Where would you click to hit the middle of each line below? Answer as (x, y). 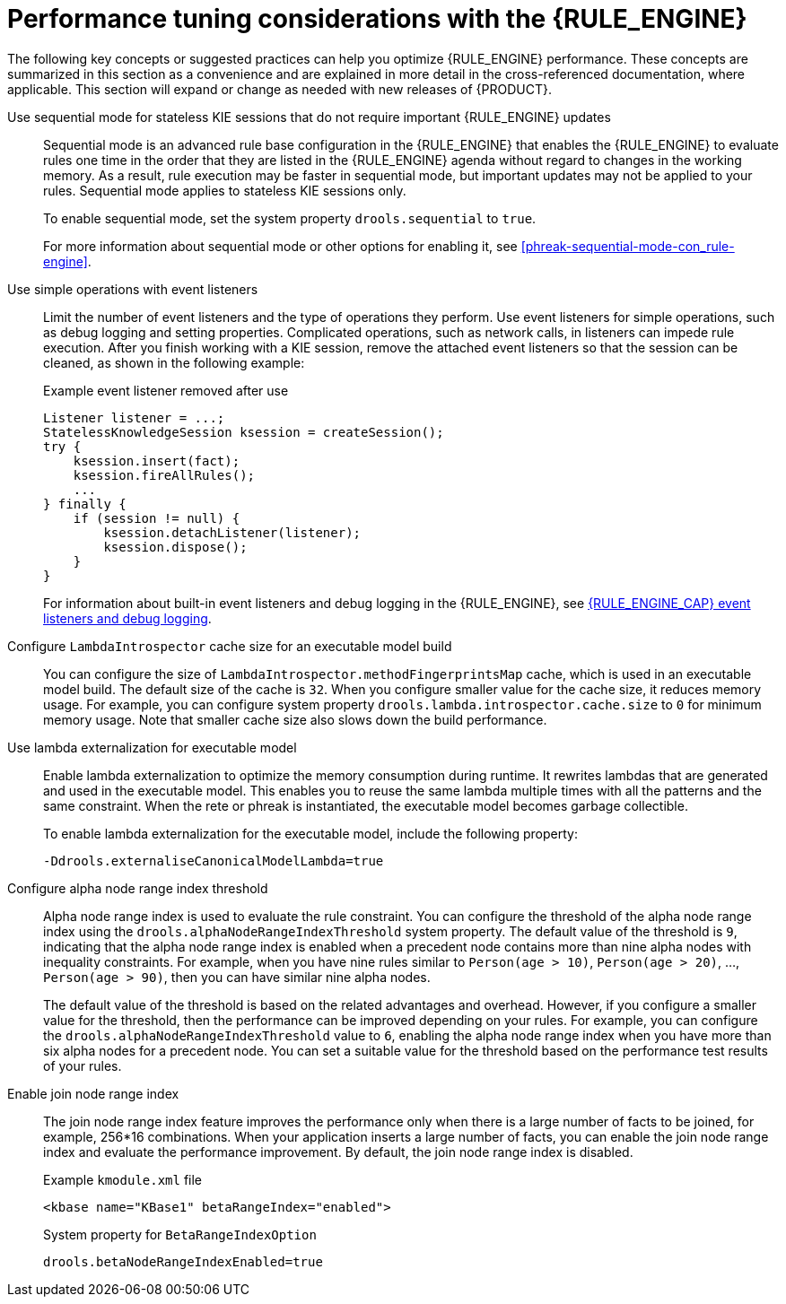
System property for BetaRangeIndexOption (180, 1234)
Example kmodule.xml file (123, 1179)
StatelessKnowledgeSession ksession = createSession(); (244, 432)
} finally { (85, 504)
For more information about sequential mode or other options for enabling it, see (280, 246)
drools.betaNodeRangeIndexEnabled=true (183, 1261)
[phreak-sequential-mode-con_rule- (628, 246)
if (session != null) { (157, 518)
